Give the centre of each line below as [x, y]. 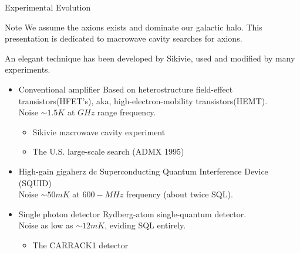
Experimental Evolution [48, 7]
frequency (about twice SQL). [179, 194]
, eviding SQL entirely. [145, 225]
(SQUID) [35, 182]
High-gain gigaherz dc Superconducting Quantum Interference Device [143, 171]
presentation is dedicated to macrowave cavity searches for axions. [124, 38]
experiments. [28, 69]
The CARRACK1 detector [80, 245]
